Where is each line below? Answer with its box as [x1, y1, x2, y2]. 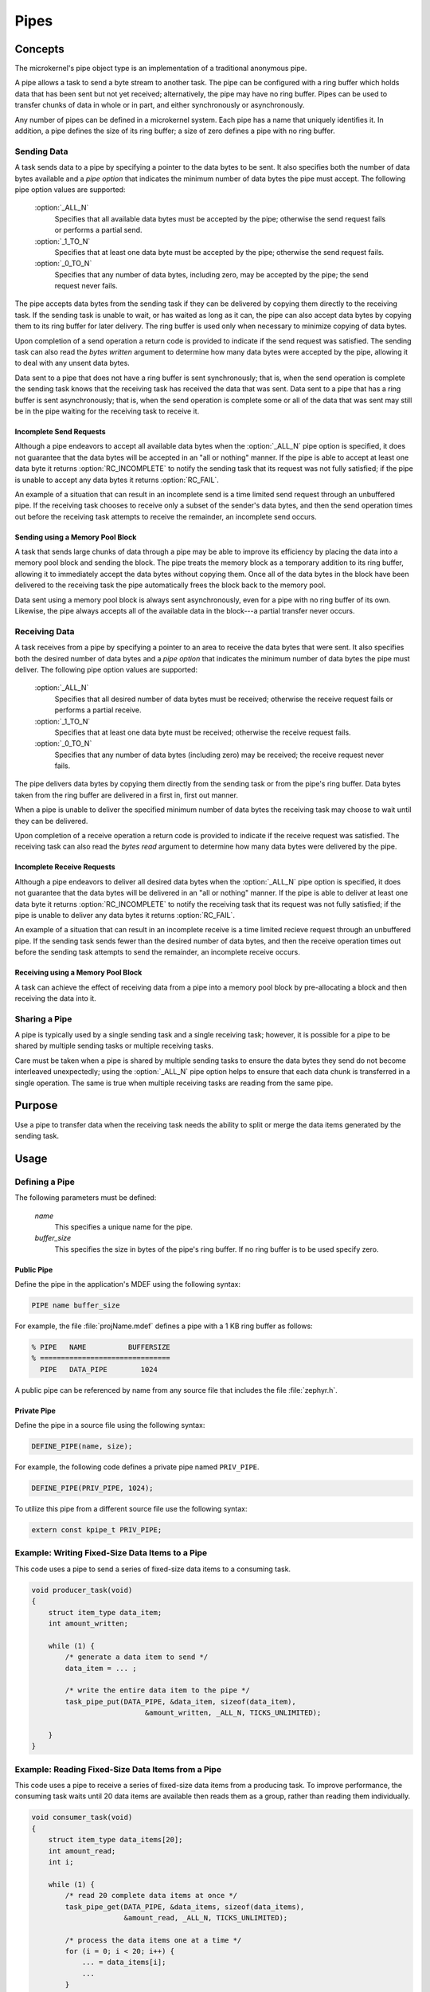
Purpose [14, 1099, 58, 1112]
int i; [48, 1857, 74, 1866]
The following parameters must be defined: [14, 1193, 157, 1202]
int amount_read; [48, 1846, 116, 1856]
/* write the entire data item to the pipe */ [64, 1686, 250, 1695]
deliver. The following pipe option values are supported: [14, 665, 198, 674]
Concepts [14, 42, 64, 56]
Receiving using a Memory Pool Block [14, 968, 143, 978]
